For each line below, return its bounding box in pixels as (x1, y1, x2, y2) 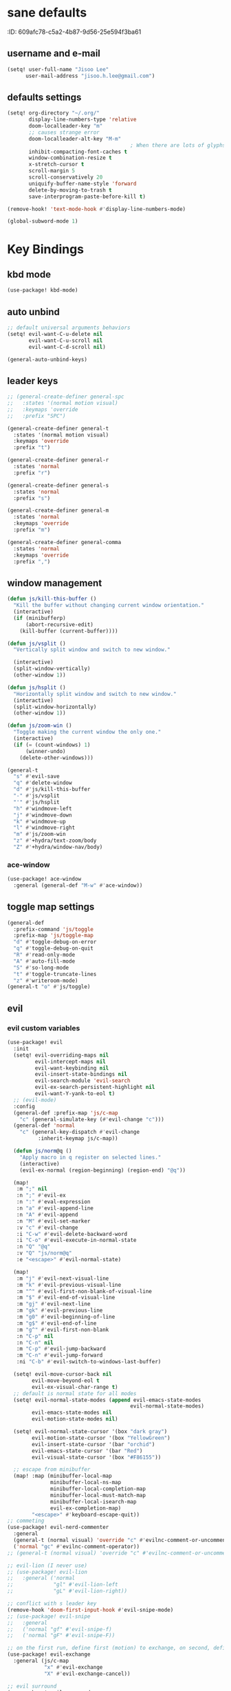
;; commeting (7, 1517, 45, 1525)
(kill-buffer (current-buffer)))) (19, 628, 118, 634)
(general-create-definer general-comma (7, 539, 122, 546)
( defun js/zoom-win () (7, 722, 72, 729)
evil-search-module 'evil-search (34, 1077, 131, 1084)
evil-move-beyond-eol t (32, 1377, 100, 1384)
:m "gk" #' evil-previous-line (16, 1307, 103, 1314)
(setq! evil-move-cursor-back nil (13, 1371, 112, 1378)
